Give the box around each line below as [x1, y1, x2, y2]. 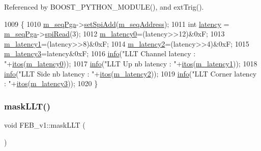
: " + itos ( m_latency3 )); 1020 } [4, 78, 98, 89]
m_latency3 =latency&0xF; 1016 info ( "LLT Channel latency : [4, 48, 196, 59]
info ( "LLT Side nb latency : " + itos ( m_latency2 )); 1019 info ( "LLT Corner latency [4, 68, 257, 79]
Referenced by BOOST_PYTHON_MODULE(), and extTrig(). [4, 2, 204, 12]
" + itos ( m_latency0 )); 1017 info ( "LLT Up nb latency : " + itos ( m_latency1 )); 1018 [4, 58, 257, 68]
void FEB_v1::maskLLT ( [4, 119, 85, 130]
